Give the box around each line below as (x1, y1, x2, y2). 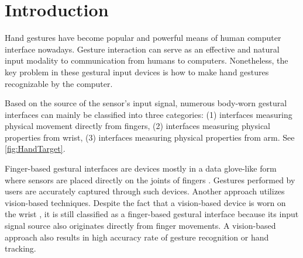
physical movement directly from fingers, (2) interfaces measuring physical (5, 120, 271, 132)
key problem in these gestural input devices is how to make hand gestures (5, 65, 269, 78)
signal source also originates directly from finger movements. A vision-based (5, 219, 276, 232)
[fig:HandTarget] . (5, 142, 66, 155)
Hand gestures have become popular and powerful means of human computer (5, 32, 281, 44)
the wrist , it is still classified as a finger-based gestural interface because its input (5, 208, 299, 220)
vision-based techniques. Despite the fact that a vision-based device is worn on (5, 196, 286, 208)
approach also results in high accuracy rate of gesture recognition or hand (5, 231, 269, 243)
